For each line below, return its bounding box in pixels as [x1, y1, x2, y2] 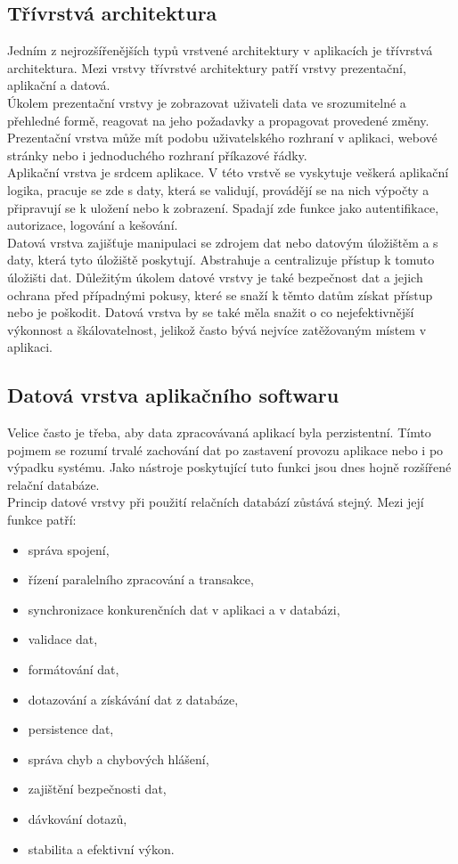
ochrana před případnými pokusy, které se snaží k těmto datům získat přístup [7, 285, 433, 304]
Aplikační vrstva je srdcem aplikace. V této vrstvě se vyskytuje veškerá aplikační [7, 163, 449, 182]
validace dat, [28, 630, 98, 648]
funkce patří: [7, 510, 77, 529]
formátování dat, [28, 660, 119, 679]
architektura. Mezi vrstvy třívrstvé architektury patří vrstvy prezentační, [7, 58, 406, 77]
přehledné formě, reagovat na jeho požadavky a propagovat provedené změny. [7, 110, 429, 129]
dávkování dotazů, [28, 810, 127, 827]
